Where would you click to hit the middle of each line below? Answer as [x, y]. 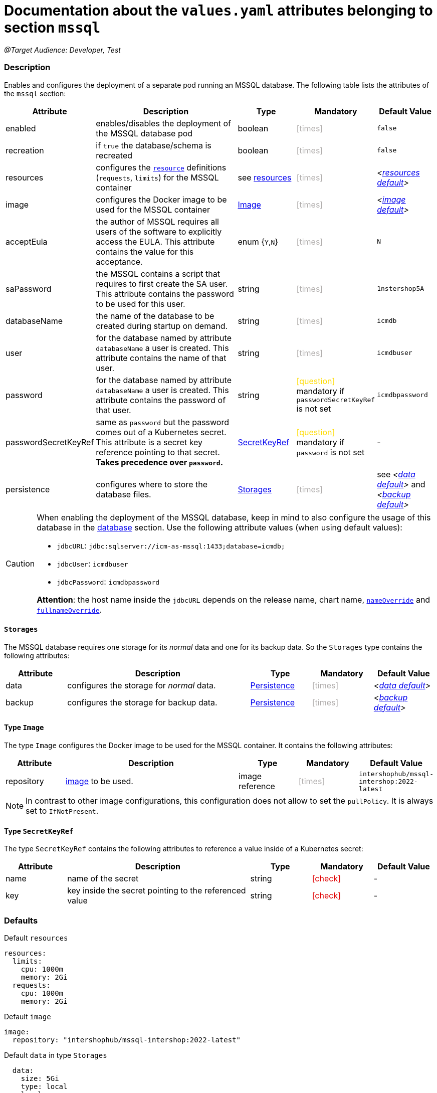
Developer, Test [95, 50]
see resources [265, 177]
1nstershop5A [401, 289]
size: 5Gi [40, 1078]
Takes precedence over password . [159, 462]
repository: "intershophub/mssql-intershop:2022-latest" [127, 1040]
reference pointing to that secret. [158, 452]
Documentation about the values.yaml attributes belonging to [218, 11]
